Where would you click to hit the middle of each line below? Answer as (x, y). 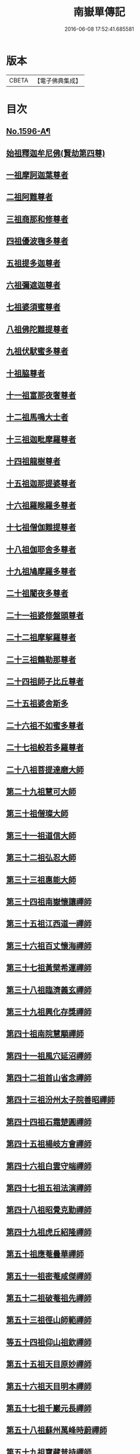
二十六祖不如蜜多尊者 (45, 725)
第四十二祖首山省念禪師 (49, 1078)
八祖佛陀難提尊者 (37, 329)
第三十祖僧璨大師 (37, 814)
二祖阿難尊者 (30, 197)
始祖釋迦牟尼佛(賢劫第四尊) (56, 153)
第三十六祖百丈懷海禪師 (49, 946)
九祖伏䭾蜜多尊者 (37, 351)
